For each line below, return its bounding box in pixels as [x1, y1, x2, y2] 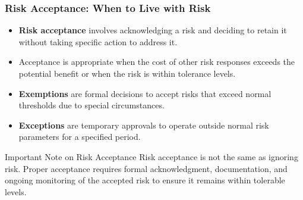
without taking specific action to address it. [18, 35, 178, 48]
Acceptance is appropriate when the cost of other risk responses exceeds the [18, 55, 295, 68]
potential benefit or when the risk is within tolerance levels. [18, 67, 236, 79]
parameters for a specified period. [18, 130, 141, 143]
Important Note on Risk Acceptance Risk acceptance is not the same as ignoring [5, 150, 298, 162]
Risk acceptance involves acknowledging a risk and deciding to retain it [18, 24, 287, 36]
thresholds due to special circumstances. [18, 99, 165, 111]
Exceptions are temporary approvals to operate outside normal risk [18, 118, 269, 131]
